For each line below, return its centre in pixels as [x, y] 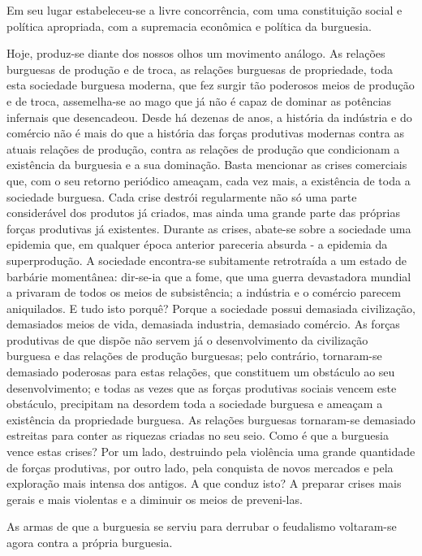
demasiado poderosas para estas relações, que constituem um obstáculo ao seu [201, 372]
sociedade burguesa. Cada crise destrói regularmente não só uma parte [182, 196]
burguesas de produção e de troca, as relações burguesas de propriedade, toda [200, 69]
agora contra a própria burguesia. [90, 542]
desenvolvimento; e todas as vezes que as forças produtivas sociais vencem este [202, 387]
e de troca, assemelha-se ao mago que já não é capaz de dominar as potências [199, 100]
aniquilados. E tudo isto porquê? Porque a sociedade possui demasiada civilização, [211, 308]
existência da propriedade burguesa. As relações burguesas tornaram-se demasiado [211, 419]
